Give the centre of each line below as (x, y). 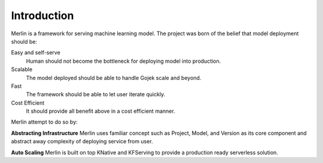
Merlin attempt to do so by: (44, 122)
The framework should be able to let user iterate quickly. (96, 94)
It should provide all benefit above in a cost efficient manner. (101, 111)
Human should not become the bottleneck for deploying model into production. (124, 61)
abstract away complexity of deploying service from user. (82, 142)
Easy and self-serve (36, 53)
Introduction (42, 16)
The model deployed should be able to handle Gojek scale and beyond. (114, 78)
